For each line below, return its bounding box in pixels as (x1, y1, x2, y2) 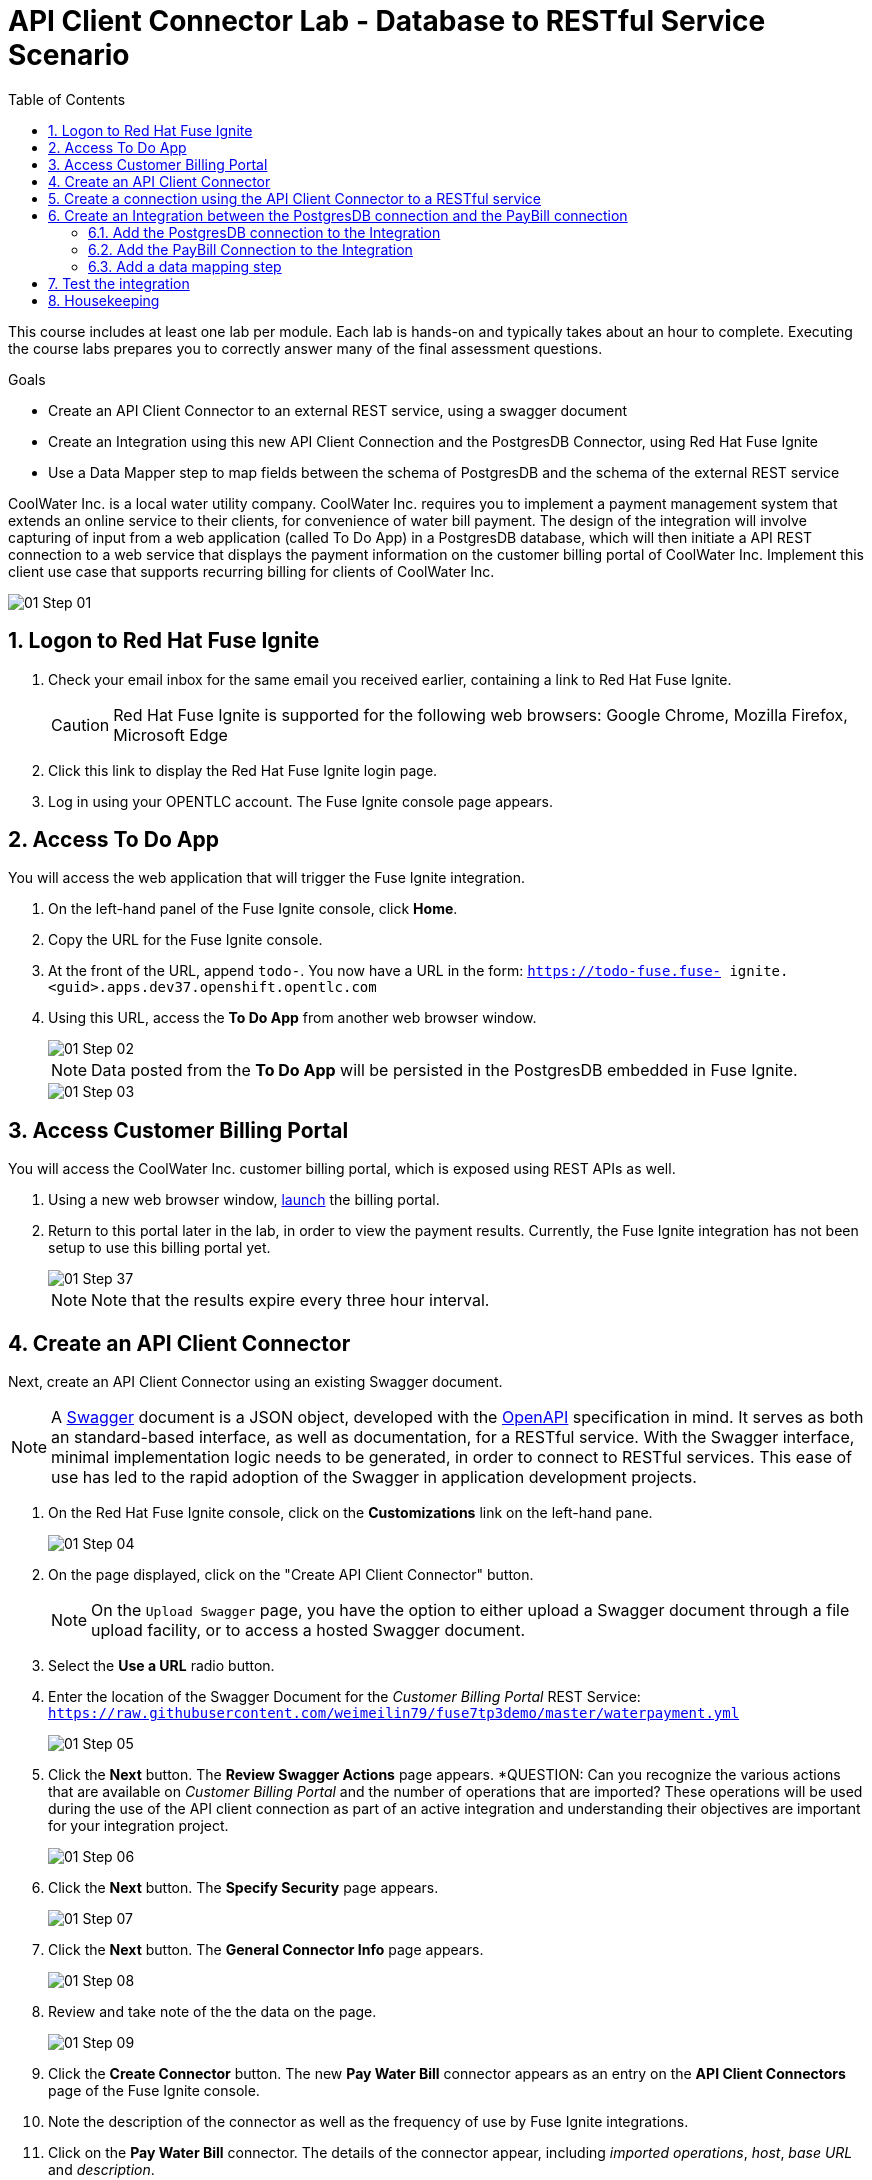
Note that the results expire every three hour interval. (91, 1290, 490, 1311)
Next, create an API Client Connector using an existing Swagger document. (8, 1373, 503, 1391)
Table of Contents (8, 90, 126, 108)
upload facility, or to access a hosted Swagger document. (91, 1620, 526, 1641)
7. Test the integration (48, 274, 190, 292)
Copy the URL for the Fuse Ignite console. (48, 931, 323, 949)
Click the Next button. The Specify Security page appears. (48, 1879, 439, 1897)
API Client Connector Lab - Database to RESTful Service (8, 4, 766, 38)
